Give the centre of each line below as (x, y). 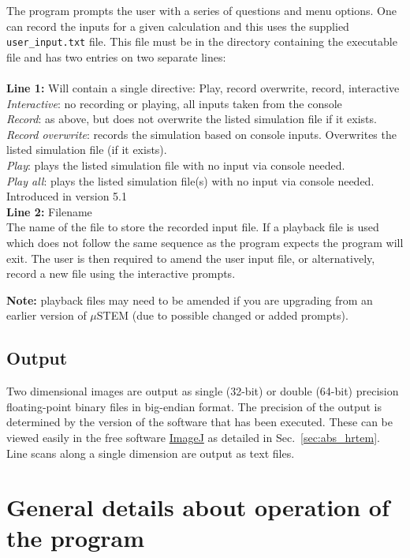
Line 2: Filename (49, 211)
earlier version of (47, 315)
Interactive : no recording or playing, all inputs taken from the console (174, 103)
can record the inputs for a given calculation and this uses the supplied (178, 26)
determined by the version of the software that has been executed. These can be (199, 422)
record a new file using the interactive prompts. (121, 273)
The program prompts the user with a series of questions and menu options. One (201, 10)
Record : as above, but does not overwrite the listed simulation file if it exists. (192, 119)
